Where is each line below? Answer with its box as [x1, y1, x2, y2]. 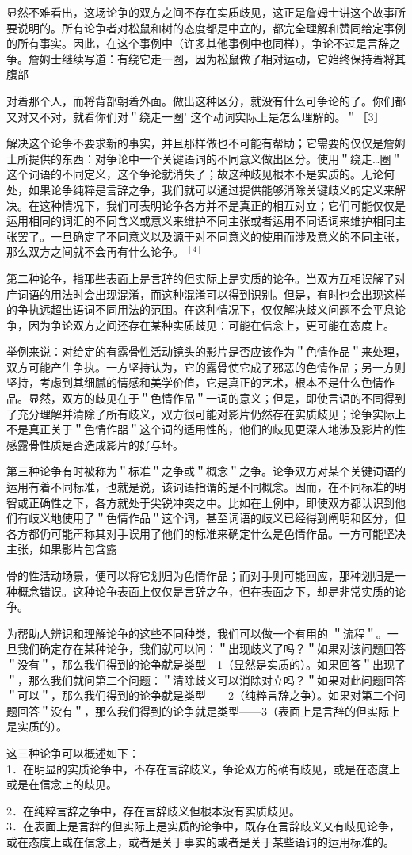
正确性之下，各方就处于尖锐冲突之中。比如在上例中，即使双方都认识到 [28, 494, 395, 510]
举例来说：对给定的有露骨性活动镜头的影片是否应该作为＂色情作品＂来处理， [6, 343, 406, 360]
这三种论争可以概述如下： [6, 744, 139, 761]
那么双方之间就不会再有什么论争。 [6, 243, 184, 260]
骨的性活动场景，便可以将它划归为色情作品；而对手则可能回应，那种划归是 [6, 567, 395, 583]
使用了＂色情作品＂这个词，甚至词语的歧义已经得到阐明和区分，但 [61, 510, 406, 526]
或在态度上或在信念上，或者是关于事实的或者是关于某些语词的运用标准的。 [6, 833, 395, 849]
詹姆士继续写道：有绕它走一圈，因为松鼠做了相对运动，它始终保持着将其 [28, 50, 406, 67]
